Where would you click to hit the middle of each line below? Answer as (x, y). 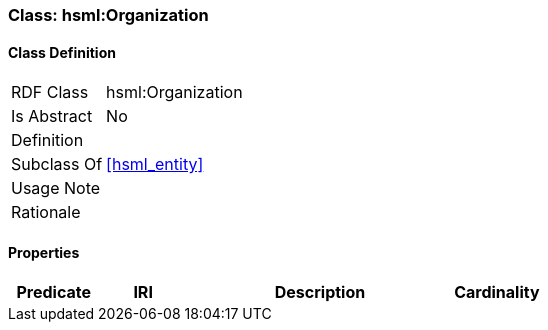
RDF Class (50, 92)
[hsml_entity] (155, 164)
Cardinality (497, 292)
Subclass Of (57, 164)
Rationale (46, 212)
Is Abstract (52, 116)
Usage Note (56, 188)
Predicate (53, 292)
